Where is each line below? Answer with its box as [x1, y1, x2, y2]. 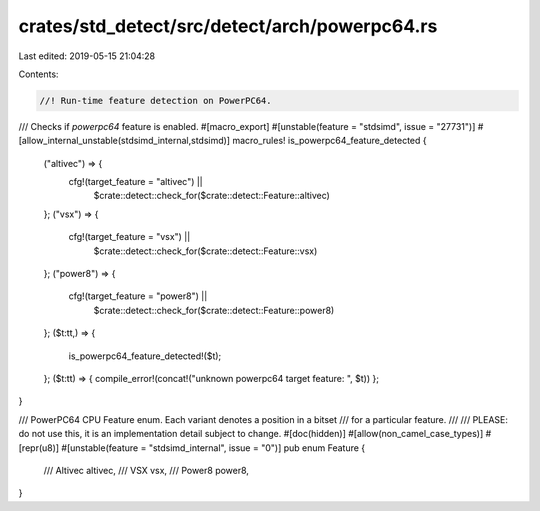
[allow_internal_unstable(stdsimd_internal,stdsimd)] [18, 135, 230, 147]
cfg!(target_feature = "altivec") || [68, 176, 204, 188]
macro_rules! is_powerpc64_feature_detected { [231, 135, 427, 147]
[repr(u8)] [18, 441, 60, 454]
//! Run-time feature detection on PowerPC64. [39, 95, 272, 106]
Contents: [18, 68, 59, 80]
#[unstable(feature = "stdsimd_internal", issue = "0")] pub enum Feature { [61, 441, 366, 454]
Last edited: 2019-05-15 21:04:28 [18, 50, 156, 62]
